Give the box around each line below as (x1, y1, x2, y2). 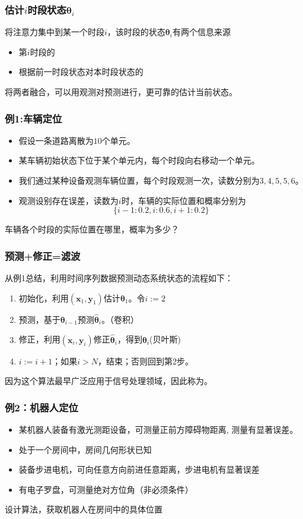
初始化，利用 (18, 291, 69, 304)
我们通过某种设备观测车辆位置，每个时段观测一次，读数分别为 (18, 174, 260, 186)
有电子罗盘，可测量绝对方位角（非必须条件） (18, 483, 193, 495)
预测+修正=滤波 (5, 248, 81, 263)
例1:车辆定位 (5, 111, 62, 125)
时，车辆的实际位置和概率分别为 (121, 194, 246, 206)
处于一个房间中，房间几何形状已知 (18, 443, 152, 455)
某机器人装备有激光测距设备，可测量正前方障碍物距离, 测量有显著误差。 (18, 423, 298, 436)
